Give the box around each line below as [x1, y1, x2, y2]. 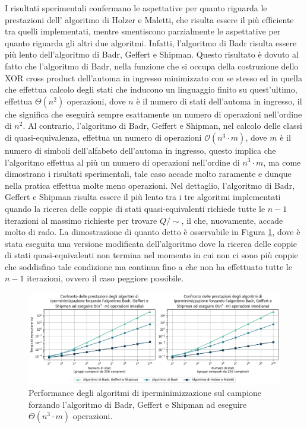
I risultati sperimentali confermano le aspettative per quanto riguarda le [5, 2, 267, 14]
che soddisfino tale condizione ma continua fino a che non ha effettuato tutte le [5, 260, 292, 272]
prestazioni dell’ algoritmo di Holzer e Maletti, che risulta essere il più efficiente [5, 13, 294, 26]
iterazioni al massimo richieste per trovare [5, 214, 157, 226]
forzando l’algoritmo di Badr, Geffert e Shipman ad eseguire [29, 398, 247, 410]
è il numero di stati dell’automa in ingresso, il [136, 94, 302, 107]
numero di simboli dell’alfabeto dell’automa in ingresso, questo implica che [5, 144, 276, 156]
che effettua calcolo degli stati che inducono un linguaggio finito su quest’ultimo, [5, 83, 297, 96]
